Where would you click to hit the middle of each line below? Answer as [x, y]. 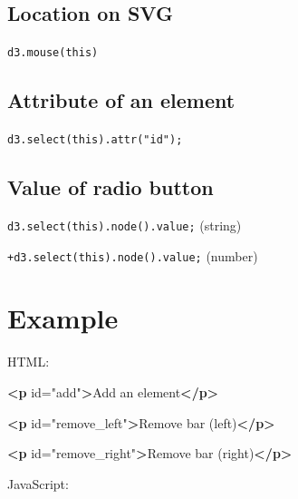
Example [63, 318]
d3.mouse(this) [53, 53]
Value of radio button [111, 187]
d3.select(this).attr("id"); [95, 140]
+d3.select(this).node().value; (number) [133, 255]
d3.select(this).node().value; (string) [125, 225]
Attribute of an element [121, 100]
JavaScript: [38, 483]
